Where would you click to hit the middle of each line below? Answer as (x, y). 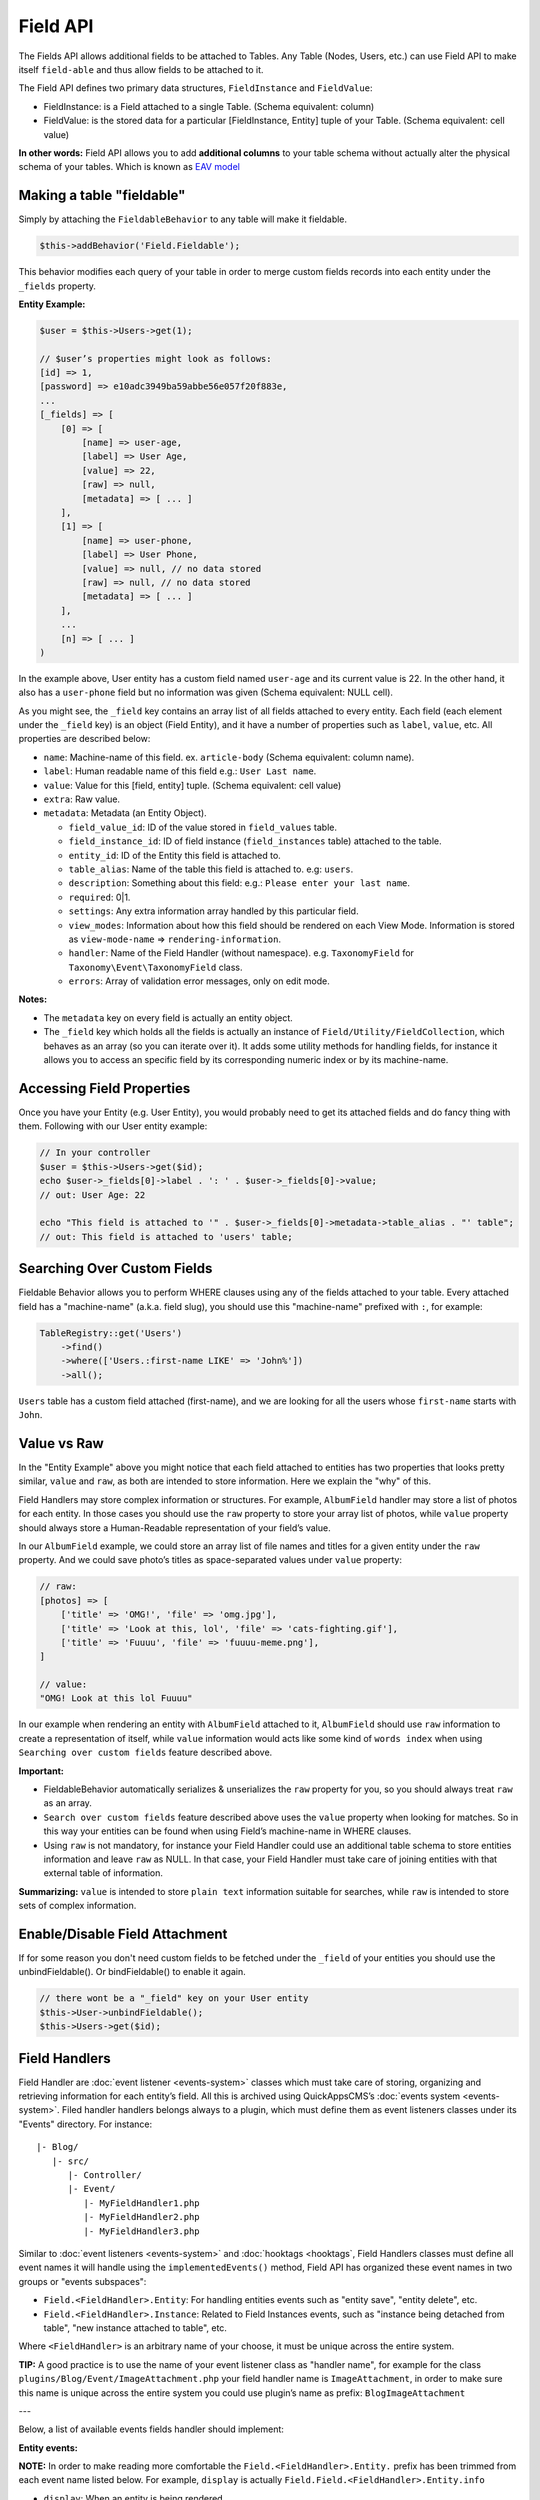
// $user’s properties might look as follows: (155, 358)
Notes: (33, 999)
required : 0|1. (99, 897)
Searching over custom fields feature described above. (145, 1752)
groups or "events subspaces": (82, 2281)
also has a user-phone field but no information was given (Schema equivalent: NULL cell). (206, 692)
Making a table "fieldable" (102, 195)
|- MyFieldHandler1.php (141, 2203)
